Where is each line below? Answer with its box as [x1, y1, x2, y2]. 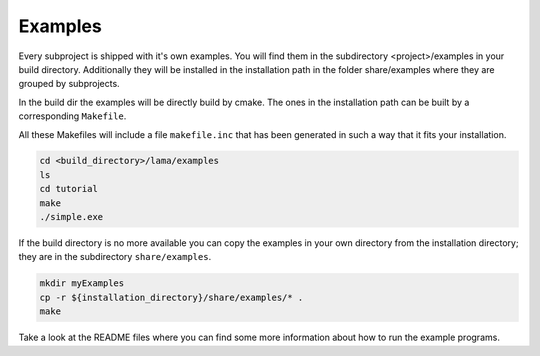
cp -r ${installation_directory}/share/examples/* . [39, 291, 304, 303]
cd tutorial [39, 183, 99, 195]
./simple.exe [39, 211, 104, 223]
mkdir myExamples [39, 278, 125, 289]
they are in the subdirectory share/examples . [18, 251, 212, 263]
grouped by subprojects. [18, 78, 120, 90]
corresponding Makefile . [18, 110, 127, 122]
